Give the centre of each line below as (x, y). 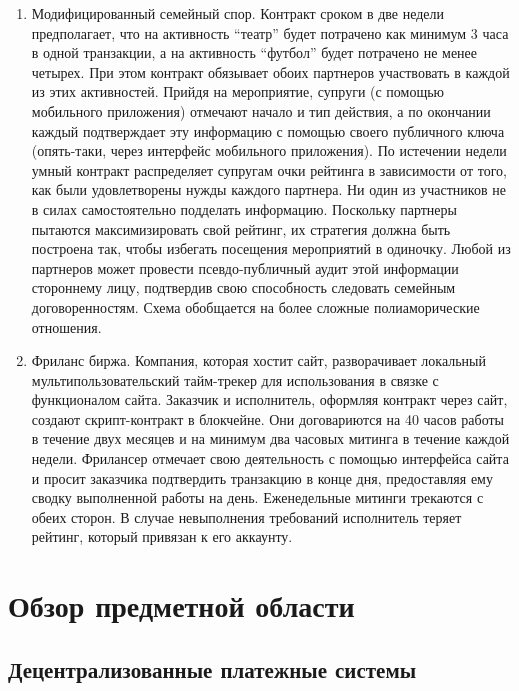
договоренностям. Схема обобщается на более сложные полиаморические (255, 306)
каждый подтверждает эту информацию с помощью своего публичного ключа (268, 130)
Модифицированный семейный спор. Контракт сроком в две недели (238, 13)
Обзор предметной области (181, 605)
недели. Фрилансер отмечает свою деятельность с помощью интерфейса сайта (270, 458)
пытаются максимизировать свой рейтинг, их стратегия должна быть (241, 228)
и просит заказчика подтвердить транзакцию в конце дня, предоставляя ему (262, 477)
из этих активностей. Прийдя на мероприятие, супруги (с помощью (238, 91)
